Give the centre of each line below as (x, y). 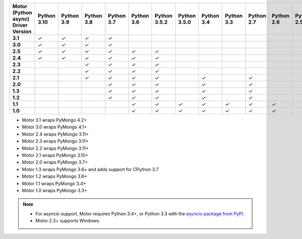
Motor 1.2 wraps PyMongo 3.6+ (55, 177)
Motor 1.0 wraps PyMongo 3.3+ (55, 190)
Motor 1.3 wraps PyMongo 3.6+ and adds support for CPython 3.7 (90, 169)
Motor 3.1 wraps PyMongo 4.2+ (54, 120)
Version (22, 31)
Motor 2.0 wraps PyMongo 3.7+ (55, 162)
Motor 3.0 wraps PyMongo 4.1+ (54, 127)
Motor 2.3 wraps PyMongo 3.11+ (55, 141)
